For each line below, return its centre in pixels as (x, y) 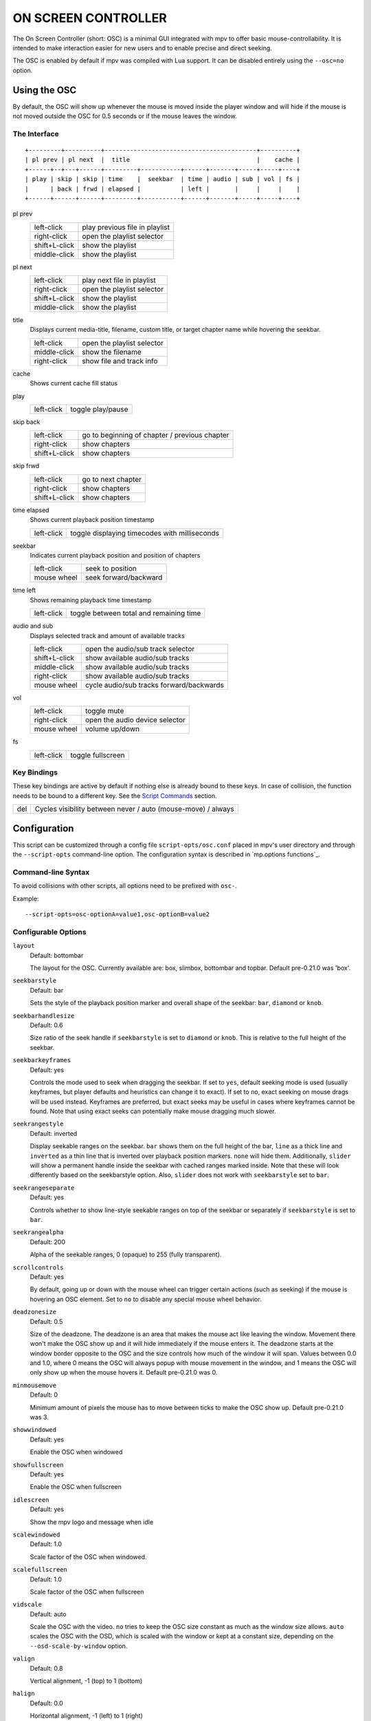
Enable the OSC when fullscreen (76, 1487)
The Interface (36, 134)
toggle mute (104, 711)
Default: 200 (47, 1242)
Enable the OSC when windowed (76, 1452)
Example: (26, 898)
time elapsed (31, 510)
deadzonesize (35, 1312)
